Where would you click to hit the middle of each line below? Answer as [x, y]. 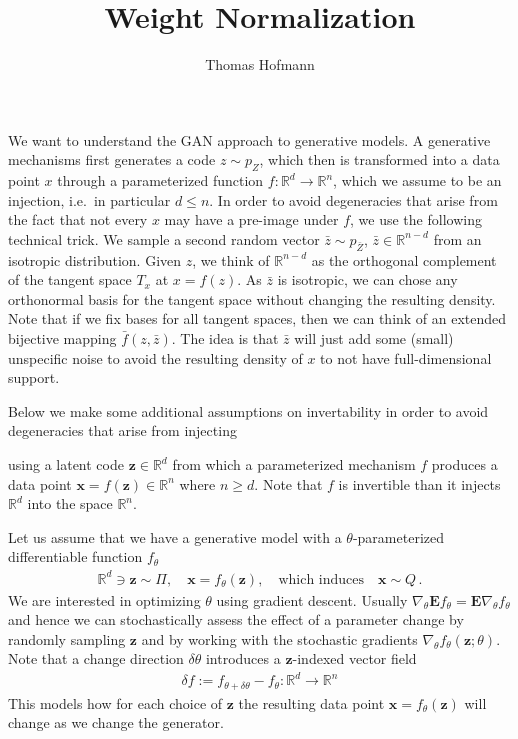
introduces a [243, 658]
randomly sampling [67, 638]
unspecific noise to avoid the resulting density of [155, 357]
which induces [321, 579]
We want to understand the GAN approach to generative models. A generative [249, 139]
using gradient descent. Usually [312, 599]
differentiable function [75, 556]
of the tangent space [70, 279]
